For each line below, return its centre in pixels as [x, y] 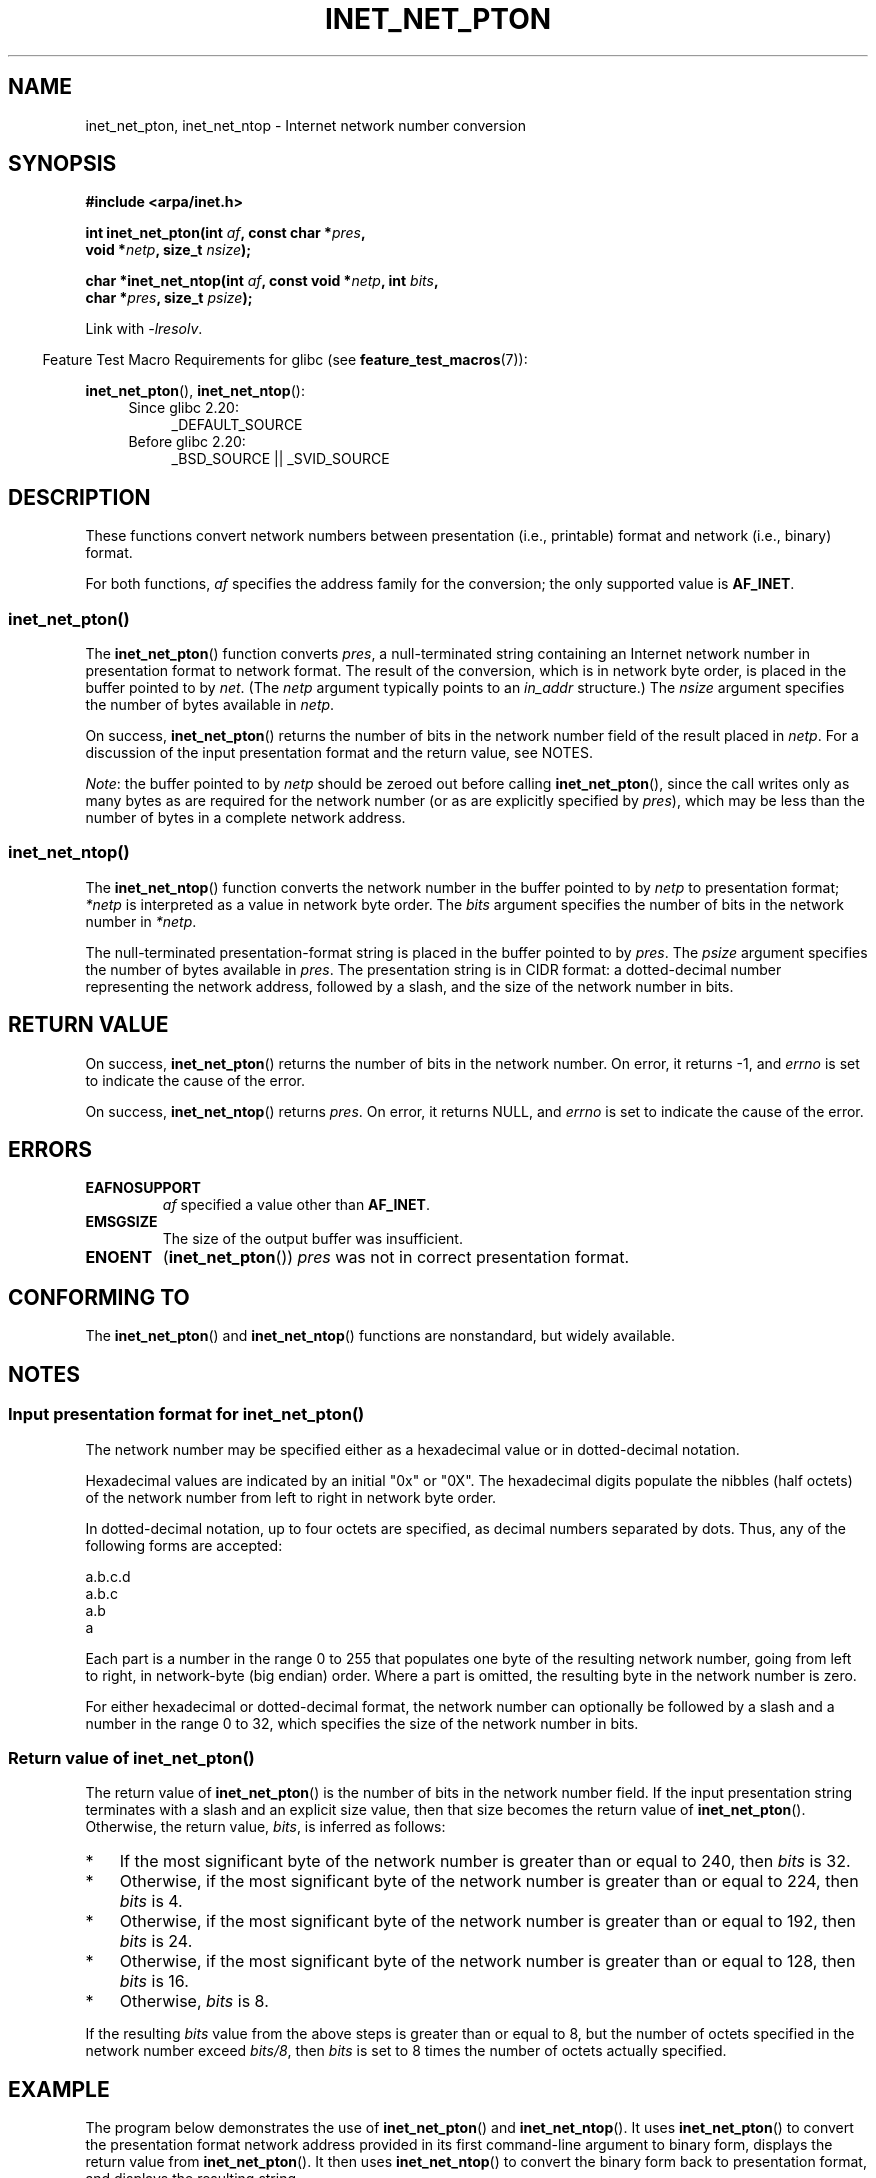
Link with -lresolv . [144, 329]
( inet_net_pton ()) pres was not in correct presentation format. [396, 1257]
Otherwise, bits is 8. [194, 2001]
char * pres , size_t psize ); [169, 298]
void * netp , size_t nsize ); [168, 250]
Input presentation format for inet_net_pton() [186, 1414]
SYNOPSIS [62, 164]
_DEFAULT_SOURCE [237, 425]
